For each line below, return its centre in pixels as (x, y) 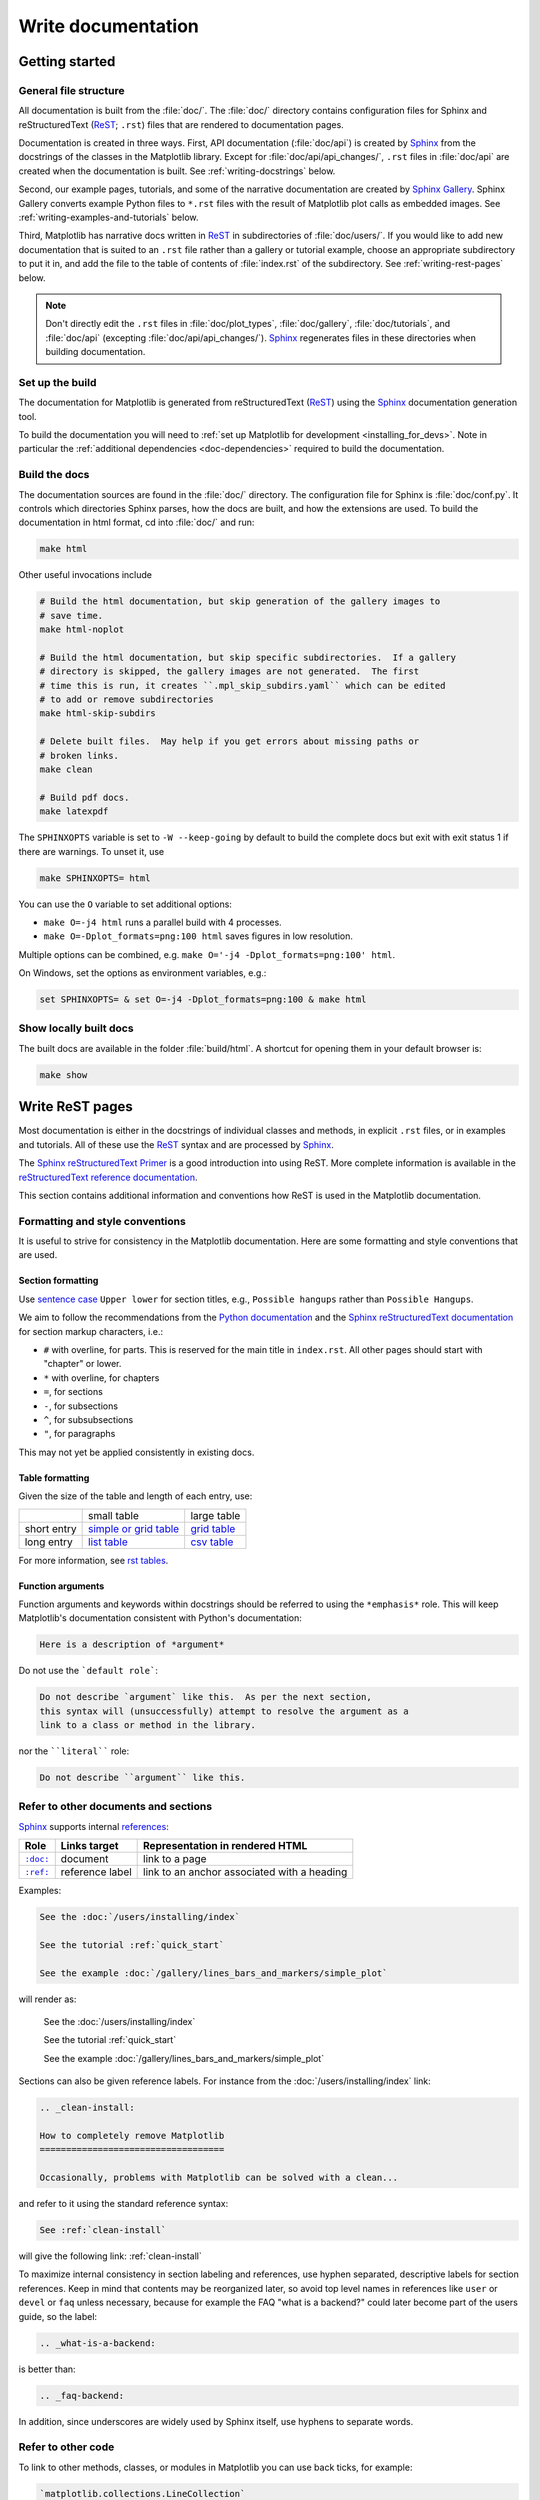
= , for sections (73, 1392)
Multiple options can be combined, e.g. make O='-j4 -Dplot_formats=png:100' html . (206, 954)
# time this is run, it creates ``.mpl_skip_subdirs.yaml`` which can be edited (242, 685)
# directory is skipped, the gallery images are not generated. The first (229, 671)
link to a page (175, 1859)
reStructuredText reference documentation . (108, 1177)
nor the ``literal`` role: (74, 1751)
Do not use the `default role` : (88, 1671)
